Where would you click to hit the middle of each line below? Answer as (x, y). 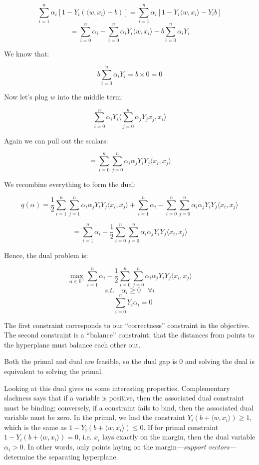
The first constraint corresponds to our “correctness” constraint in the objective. (127, 325)
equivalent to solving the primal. (54, 371)
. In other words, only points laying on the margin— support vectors (126, 447)
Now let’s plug (26, 96)
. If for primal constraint (181, 427)
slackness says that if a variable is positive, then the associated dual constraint (124, 398)
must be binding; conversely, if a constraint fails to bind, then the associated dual (129, 407)
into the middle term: (90, 96)
